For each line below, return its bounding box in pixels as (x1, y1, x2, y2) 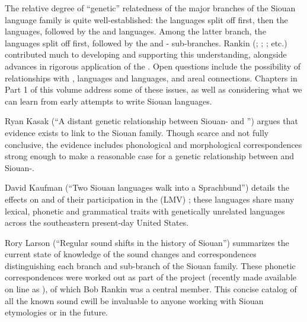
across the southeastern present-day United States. (5, 216, 189, 229)
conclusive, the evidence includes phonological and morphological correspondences (5, 138, 302, 150)
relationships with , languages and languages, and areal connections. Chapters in (5, 71, 298, 84)
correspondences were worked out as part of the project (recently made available (5, 271, 297, 283)
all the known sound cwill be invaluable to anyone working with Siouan (5, 294, 264, 307)
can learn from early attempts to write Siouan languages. (5, 94, 212, 107)
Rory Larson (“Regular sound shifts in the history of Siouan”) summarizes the (5, 236, 289, 248)
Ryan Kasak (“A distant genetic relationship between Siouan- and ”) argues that (5, 115, 298, 127)
